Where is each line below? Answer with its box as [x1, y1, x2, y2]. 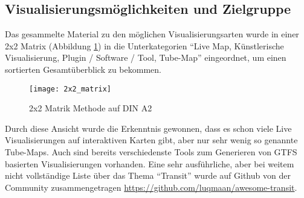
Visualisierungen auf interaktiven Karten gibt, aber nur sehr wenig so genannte [5, 134, 298, 146]
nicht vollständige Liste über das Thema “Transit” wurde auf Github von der [5, 169, 291, 182]
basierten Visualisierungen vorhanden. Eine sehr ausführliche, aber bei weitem [5, 157, 294, 170]
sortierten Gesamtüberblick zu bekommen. [5, 63, 161, 75]
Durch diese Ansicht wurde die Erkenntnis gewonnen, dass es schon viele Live [5, 122, 292, 134]
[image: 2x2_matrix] [29, 84, 112, 93]
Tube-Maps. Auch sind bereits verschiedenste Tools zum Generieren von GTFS [5, 146, 297, 158]
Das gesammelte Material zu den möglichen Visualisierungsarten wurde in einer [5, 28, 299, 40]
